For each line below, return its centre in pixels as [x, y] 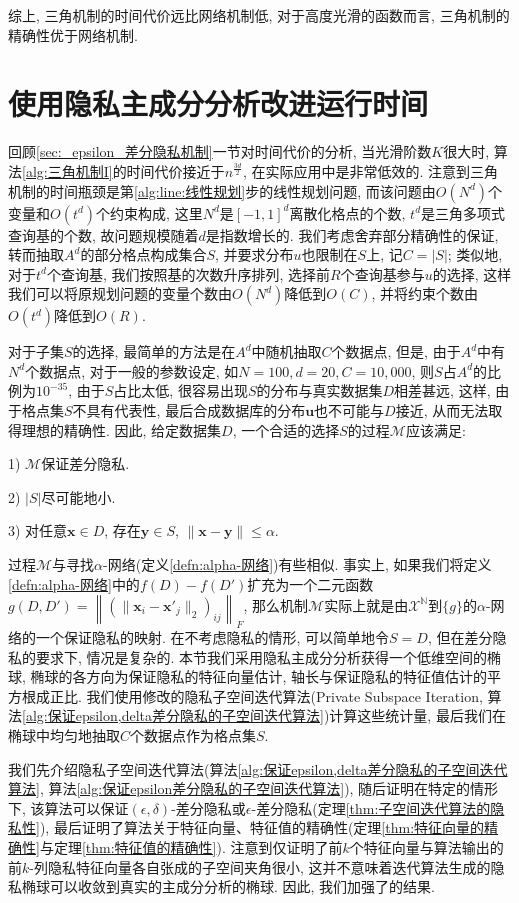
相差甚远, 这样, [442, 390]
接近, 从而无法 [442, 410]
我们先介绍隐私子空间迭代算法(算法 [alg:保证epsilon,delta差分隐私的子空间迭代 [258, 768]
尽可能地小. [78, 496]
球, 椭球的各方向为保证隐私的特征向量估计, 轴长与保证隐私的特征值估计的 [248, 676]
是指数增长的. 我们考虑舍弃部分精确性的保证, [352, 234]
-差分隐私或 [208, 807]
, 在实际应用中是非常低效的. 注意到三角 [370, 170]
